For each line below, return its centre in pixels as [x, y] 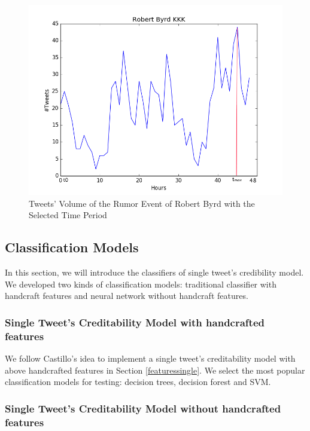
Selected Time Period [68, 215]
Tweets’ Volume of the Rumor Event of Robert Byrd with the [142, 203]
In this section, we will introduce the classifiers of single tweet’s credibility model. [154, 272]
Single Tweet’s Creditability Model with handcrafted [135, 322]
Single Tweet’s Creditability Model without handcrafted [143, 408]
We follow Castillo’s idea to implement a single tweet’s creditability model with [150, 358]
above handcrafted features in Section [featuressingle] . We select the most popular [155, 370]
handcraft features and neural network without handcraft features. [127, 296]
